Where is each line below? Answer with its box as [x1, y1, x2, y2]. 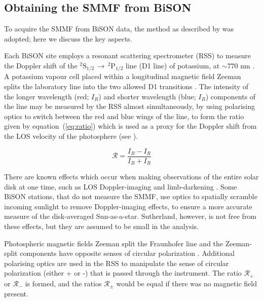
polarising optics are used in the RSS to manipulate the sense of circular [4, 257, 229, 268]
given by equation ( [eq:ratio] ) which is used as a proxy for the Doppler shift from [4, 121, 257, 131]
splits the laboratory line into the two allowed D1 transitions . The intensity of [4, 81, 249, 92]
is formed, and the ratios [25, 278, 102, 288]
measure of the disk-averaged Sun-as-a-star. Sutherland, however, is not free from [4, 211, 257, 221]
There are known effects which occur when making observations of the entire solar [4, 171, 259, 182]
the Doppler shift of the [4, 60, 78, 70]
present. [4, 288, 28, 298]
